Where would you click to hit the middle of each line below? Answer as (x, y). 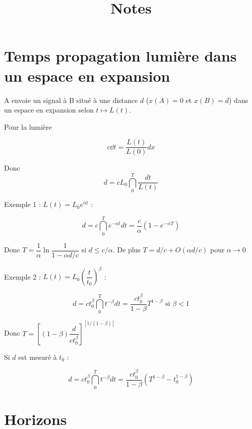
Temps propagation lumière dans (120, 56)
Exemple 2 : (22, 276)
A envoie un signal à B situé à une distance (71, 100)
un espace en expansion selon (49, 110)
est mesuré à (38, 357)
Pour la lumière (28, 126)
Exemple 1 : (22, 204)
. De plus (127, 250)
